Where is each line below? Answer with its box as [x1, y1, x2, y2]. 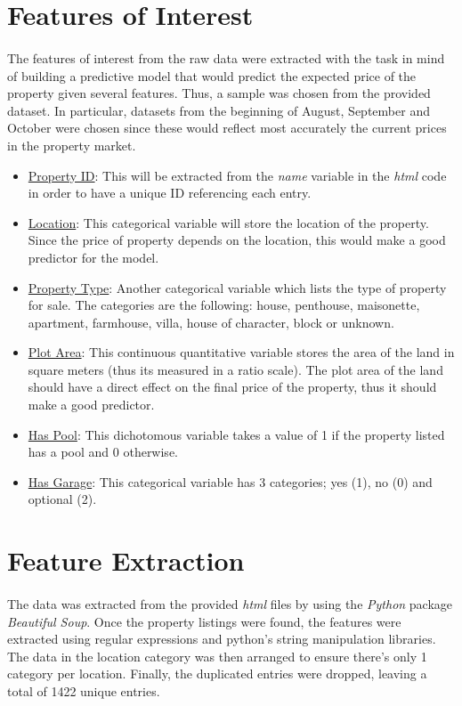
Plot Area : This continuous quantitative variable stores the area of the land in [28, 343, 455, 361]
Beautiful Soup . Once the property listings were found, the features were [7, 612, 401, 630]
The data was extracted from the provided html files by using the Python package [7, 595, 453, 613]
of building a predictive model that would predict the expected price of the [7, 66, 417, 85]
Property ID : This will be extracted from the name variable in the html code [28, 166, 447, 184]
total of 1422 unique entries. [7, 681, 160, 700]
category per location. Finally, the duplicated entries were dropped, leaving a [7, 664, 427, 683]
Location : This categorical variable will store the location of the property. [28, 213, 429, 231]
